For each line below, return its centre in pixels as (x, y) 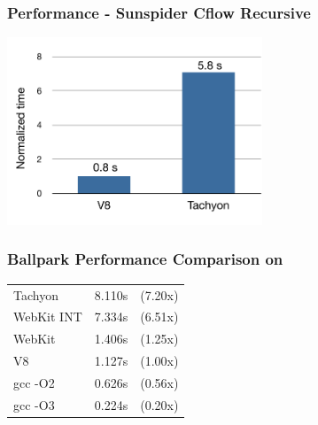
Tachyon (36, 294)
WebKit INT (48, 317)
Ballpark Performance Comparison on (145, 259)
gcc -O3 (34, 404)
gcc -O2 (34, 382)
